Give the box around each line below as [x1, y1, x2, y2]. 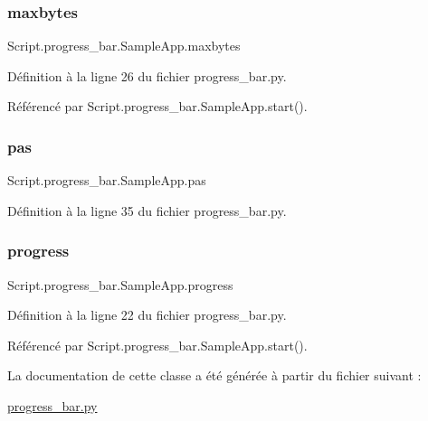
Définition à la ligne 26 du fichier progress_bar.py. [7, 66, 287, 85]
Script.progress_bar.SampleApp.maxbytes [7, 36, 241, 55]
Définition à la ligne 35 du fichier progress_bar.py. [7, 201, 287, 220]
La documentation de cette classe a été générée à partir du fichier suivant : [7, 366, 422, 385]
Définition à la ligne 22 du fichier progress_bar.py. [7, 305, 287, 324]
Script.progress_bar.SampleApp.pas [7, 171, 206, 190]
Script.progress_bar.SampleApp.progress [7, 275, 233, 294]
